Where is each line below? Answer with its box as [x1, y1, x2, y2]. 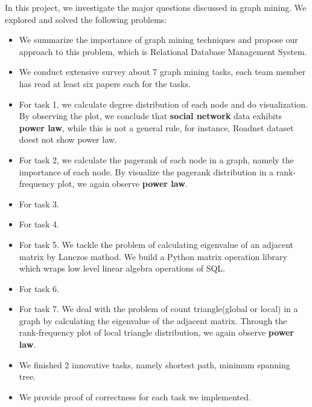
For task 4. [19, 218, 59, 230]
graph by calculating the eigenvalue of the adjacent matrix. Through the [19, 314, 287, 327]
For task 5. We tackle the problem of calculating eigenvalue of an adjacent [19, 238, 293, 250]
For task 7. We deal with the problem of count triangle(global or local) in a [19, 302, 298, 315]
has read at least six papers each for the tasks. [19, 77, 191, 90]
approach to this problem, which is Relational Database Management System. [19, 45, 307, 57]
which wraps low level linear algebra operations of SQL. [19, 262, 225, 275]
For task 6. [19, 282, 59, 295]
